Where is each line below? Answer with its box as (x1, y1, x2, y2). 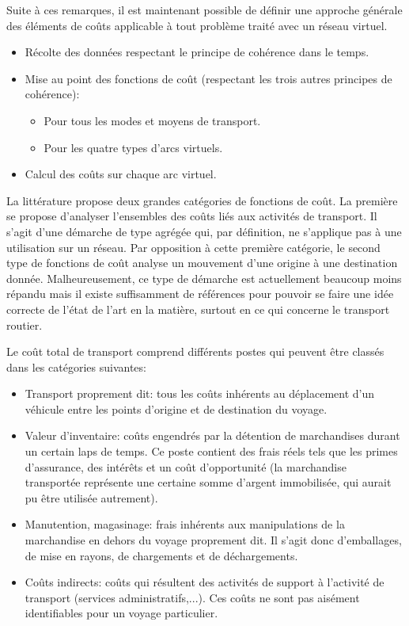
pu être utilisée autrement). (25, 489, 158, 506)
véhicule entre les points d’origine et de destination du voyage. (25, 400, 328, 417)
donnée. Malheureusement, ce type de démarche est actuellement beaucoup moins (6, 269, 402, 286)
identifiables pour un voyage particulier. (25, 605, 218, 621)
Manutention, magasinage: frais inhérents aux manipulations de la (25, 516, 345, 532)
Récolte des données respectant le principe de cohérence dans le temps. (25, 44, 369, 60)
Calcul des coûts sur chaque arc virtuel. (25, 166, 217, 182)
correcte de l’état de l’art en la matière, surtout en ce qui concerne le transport (6, 300, 390, 317)
